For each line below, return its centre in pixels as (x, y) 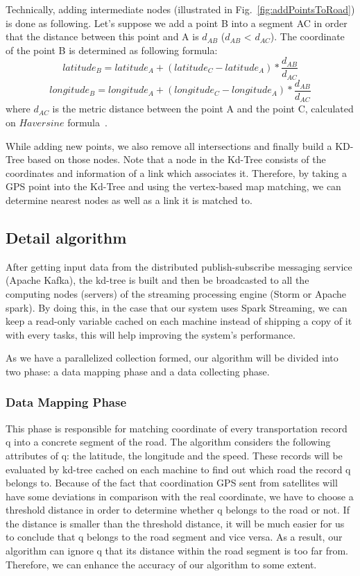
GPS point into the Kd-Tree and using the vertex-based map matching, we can (173, 186)
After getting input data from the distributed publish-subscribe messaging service (179, 266)
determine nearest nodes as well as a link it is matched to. (129, 200)
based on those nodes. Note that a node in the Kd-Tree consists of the (177, 159)
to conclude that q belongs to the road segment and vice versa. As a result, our (174, 537)
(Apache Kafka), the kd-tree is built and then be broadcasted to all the (157, 280)
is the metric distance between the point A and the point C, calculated (203, 109)
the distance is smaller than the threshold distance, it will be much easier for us (175, 523)
